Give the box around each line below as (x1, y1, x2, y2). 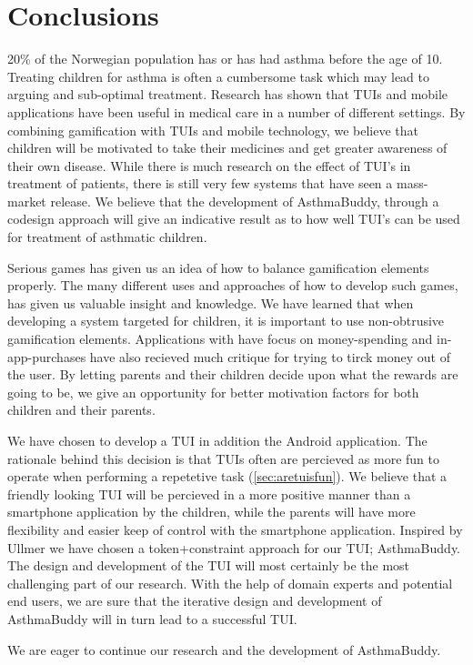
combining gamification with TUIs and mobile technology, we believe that (7, 120, 418, 139)
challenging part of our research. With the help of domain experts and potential (7, 573, 453, 592)
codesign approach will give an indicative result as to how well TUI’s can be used (7, 209, 460, 228)
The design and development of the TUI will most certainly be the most (7, 556, 410, 575)
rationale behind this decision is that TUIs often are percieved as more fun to (7, 448, 439, 468)
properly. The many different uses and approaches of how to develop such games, (7, 276, 458, 295)
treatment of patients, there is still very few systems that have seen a (7, 174, 393, 193)
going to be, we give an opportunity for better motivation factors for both (7, 382, 419, 401)
